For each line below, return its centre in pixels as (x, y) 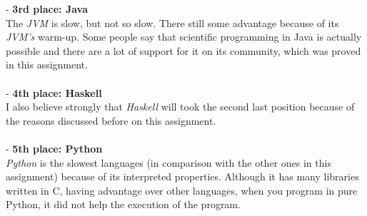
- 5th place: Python (54, 148)
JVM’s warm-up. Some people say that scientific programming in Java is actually (184, 37)
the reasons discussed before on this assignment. (111, 120)
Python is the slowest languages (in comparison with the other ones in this (169, 162)
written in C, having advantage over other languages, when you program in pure (182, 190)
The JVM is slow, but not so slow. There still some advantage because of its (172, 22)
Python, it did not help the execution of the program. (123, 204)
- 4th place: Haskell (54, 92)
